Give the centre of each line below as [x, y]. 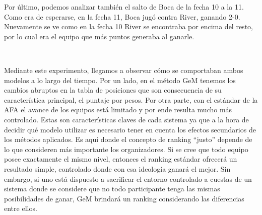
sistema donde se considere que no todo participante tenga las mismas [112, 189]
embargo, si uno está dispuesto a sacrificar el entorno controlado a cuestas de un [128, 178]
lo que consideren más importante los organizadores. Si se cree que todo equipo [126, 149]
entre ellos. [21, 208]
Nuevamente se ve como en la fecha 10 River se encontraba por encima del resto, [128, 26]
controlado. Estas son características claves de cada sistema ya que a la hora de [126, 119]
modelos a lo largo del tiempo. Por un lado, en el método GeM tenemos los [120, 80]
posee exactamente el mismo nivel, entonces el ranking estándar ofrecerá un [121, 159]
